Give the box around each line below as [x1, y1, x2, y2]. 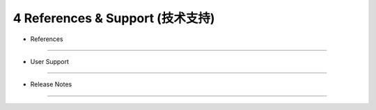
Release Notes [30, 80, 72, 88]
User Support [30, 57, 70, 65]
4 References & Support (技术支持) [13, 10, 215, 26]
